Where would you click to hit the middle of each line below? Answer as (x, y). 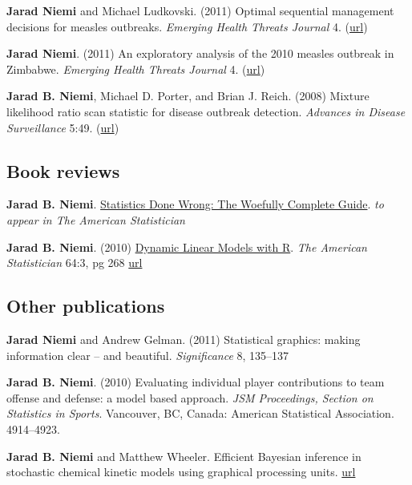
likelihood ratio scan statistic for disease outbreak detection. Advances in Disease (206, 111)
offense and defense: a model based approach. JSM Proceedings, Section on (190, 397)
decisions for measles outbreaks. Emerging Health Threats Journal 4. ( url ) (187, 26)
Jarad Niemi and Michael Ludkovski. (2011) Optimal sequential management (200, 10)
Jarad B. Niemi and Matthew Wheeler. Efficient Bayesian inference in (184, 456)
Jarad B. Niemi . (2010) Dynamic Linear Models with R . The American (187, 247)
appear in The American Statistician (96, 219)
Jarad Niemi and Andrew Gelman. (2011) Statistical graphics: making (184, 339)
